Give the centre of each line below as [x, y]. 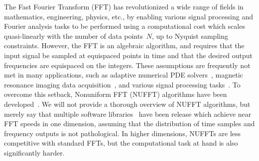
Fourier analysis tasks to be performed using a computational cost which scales [125, 26]
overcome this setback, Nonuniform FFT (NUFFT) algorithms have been [116, 94]
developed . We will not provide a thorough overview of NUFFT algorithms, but [127, 104]
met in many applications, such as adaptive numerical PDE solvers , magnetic [124, 75]
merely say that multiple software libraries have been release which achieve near [128, 114]
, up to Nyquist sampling [190, 36]
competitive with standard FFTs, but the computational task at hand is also [121, 143]
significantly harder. [34, 152]
